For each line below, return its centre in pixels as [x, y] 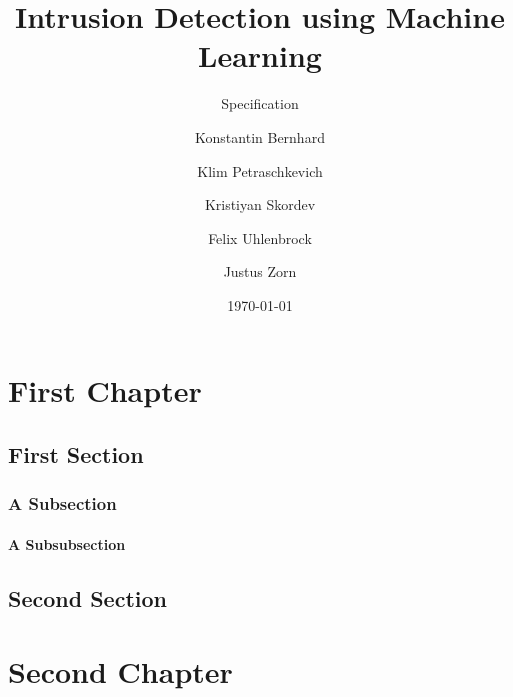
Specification [260, 103]
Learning [260, 55]
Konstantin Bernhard [260, 136]
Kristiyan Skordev [260, 204]
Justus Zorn [260, 271]
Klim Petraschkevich [260, 170]
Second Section [87, 597]
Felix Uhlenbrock [260, 237]
